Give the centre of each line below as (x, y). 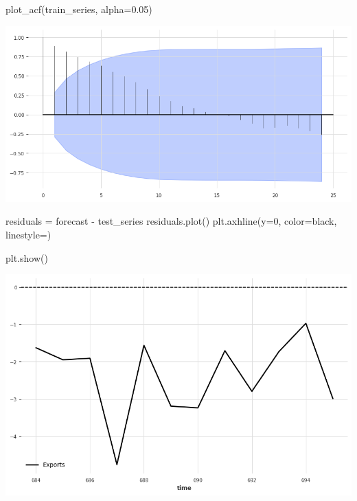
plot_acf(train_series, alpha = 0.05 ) (79, 9)
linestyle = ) (28, 234)
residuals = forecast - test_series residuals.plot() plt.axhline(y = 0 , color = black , (171, 221)
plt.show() (27, 257)
